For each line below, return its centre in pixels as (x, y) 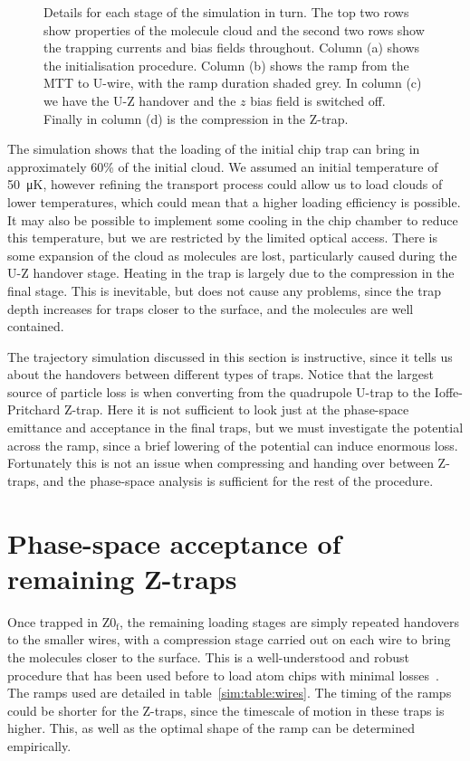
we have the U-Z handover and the (140, 100)
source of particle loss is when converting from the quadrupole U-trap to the (219, 391)
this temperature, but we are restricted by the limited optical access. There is (223, 238)
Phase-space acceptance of (174, 542)
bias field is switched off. (318, 100)
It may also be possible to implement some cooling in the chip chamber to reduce (233, 219)
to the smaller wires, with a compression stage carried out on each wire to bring (229, 639)
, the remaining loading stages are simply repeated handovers (289, 621)
